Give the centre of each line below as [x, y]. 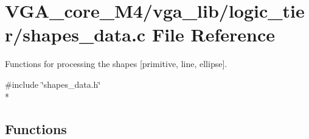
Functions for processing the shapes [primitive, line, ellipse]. [116, 64]
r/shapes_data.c [75, 34]
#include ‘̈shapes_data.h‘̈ [53, 84]
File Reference [213, 34]
